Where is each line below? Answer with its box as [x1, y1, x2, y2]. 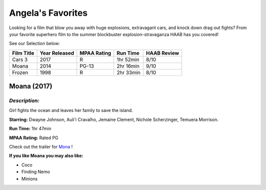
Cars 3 [12, 56, 28, 63]
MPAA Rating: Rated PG [9, 135, 59, 141]
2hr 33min [116, 69, 141, 76]
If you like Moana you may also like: [9, 153, 83, 159]
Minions [21, 176, 38, 182]
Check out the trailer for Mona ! [9, 144, 73, 150]
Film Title [12, 49, 34, 56]
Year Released [39, 49, 74, 56]
